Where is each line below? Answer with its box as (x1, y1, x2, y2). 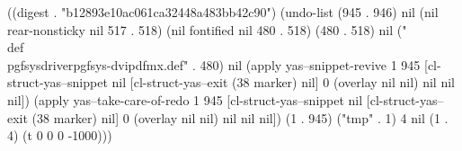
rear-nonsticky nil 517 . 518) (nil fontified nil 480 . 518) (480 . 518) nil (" (7, 20, 407, 39)
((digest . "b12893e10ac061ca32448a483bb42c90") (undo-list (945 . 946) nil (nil (7, 3, 439, 21)
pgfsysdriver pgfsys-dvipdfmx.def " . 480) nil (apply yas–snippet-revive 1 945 (7, 55, 421, 74)
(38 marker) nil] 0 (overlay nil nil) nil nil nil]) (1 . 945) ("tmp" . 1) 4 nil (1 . (31, 108, 449, 127)
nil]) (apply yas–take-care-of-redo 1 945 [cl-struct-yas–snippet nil (7, 90, 363, 109)
